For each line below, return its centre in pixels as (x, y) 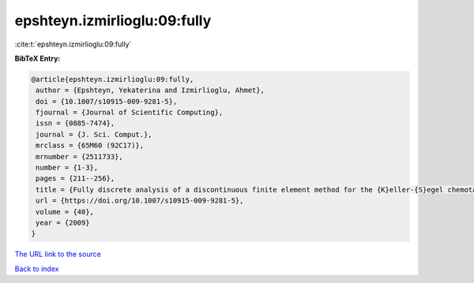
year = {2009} (63, 223)
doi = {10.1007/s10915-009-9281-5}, (107, 101)
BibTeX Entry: (38, 58)
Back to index (37, 269)
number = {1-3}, (67, 168)
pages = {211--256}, (75, 179)
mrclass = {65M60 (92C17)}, (90, 145)
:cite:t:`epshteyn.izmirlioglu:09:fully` (73, 44)
